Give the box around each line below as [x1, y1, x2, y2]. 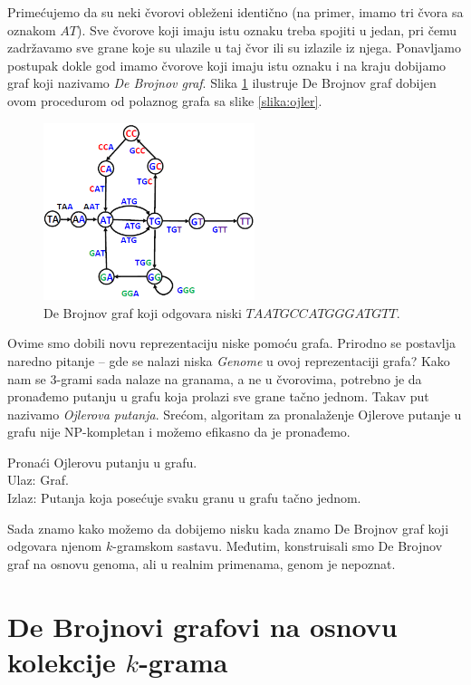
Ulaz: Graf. [7, 470, 69, 489]
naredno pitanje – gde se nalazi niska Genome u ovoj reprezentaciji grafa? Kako [7, 351, 450, 370]
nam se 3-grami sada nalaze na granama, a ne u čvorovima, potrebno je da [7, 369, 422, 388]
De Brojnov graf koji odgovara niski [43, 303, 242, 322]
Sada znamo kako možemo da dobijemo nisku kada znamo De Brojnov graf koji [7, 518, 449, 537]
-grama [139, 642, 228, 680]
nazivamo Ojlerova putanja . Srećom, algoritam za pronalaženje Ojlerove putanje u [7, 404, 462, 423]
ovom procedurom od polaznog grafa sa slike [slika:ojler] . [7, 91, 322, 110]
